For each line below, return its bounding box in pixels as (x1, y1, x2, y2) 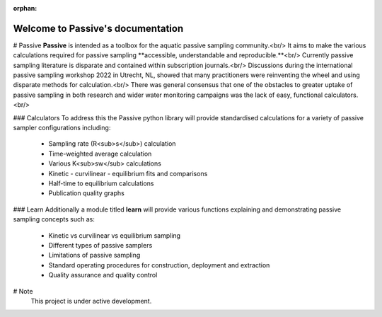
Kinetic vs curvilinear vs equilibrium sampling (48, 231, 180, 240)
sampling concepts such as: (13, 215, 95, 224)
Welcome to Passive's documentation (13, 22, 184, 35)
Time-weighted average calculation (48, 149, 152, 158)
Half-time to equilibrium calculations (48, 179, 154, 188)
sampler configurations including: (13, 124, 111, 132)
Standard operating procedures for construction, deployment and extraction (48, 260, 270, 269)
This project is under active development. (30, 296, 152, 305)
